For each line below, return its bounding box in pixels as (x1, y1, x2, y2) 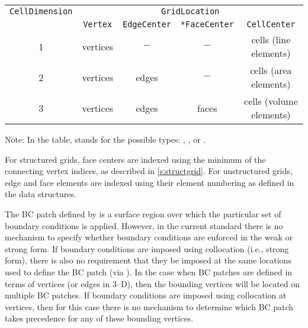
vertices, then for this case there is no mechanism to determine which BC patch (5, 300, 294, 313)
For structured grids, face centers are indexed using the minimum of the (5, 153, 266, 165)
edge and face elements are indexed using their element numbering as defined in (5, 176, 294, 188)
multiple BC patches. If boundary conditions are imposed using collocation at (5, 289, 287, 301)
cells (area (250, 63, 292, 77)
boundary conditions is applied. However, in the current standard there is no (5, 219, 283, 231)
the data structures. (5, 188, 76, 200)
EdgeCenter (122, 20, 171, 29)
